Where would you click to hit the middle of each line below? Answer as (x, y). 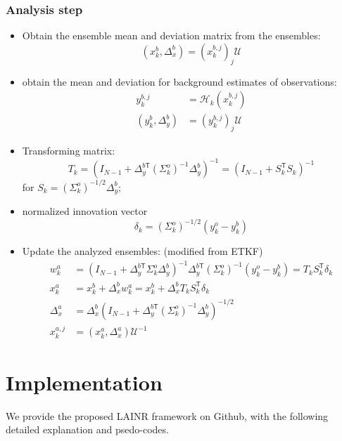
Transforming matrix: (69, 151)
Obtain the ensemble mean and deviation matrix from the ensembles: (171, 35)
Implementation (84, 382)
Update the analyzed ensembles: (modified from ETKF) (142, 251)
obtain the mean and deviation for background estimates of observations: (179, 81)
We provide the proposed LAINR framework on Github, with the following (167, 415)
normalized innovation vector (85, 211)
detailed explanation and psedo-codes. (87, 429)
